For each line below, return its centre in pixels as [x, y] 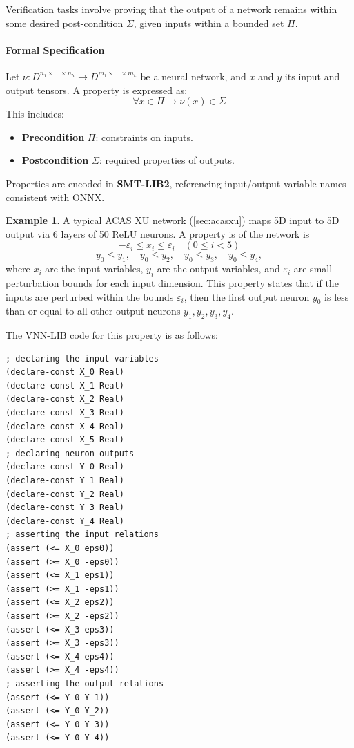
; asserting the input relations [82, 535]
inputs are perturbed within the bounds [90, 296]
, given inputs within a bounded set [209, 22]
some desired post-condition [65, 22]
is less [337, 296]
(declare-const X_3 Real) [65, 413]
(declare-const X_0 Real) [65, 372]
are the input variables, [94, 269]
